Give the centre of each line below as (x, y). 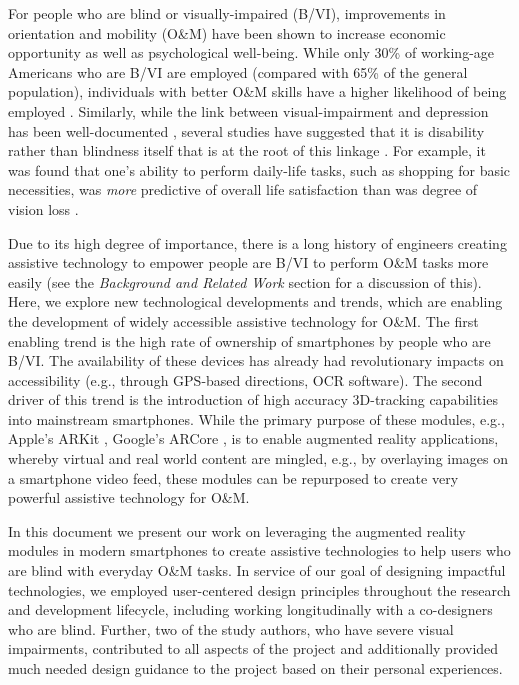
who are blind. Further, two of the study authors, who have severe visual (231, 628)
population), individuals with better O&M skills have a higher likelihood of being (257, 91)
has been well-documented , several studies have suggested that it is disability (246, 130)
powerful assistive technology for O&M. (129, 497)
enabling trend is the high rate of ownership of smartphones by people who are (249, 340)
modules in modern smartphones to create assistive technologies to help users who (259, 550)
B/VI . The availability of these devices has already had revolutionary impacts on (256, 360)
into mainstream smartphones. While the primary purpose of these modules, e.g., (256, 418)
